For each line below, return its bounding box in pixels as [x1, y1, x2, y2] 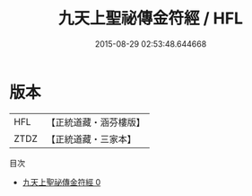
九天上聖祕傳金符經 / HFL [57, 8, 244, 29]
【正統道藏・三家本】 [46, 132, 137, 145]
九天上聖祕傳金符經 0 [22, 176, 101, 187]
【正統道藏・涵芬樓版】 [46, 116, 146, 129]
